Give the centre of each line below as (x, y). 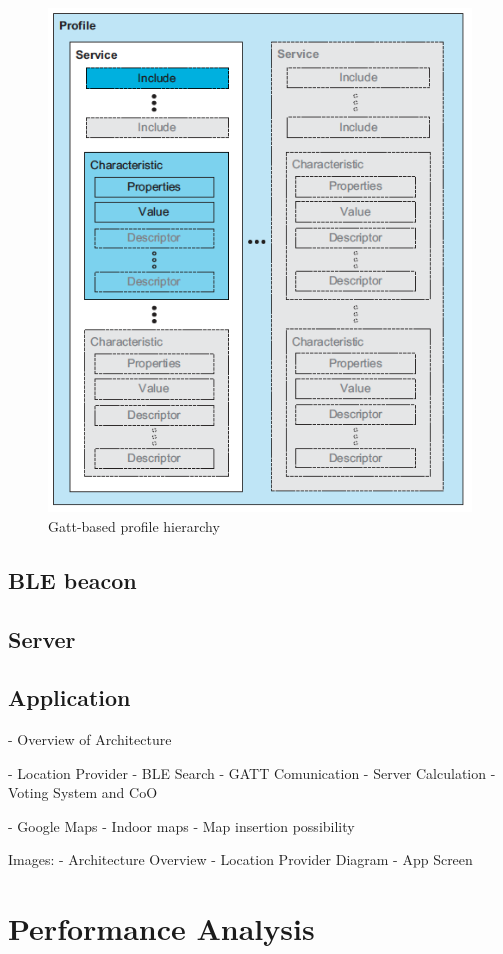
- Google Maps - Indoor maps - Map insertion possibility (181, 825)
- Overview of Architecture (90, 739)
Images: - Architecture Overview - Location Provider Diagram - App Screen (240, 859)
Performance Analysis (161, 928)
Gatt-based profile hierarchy (134, 525)
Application (69, 697)
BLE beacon (72, 579)
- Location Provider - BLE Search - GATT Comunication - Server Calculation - (252, 772)
